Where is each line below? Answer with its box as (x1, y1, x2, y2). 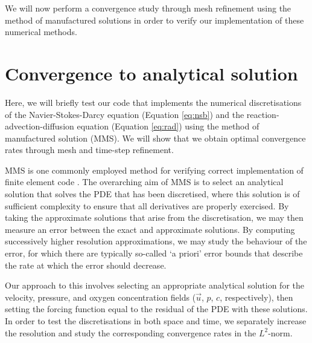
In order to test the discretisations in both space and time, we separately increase (5, 315, 307, 327)
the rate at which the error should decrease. (5, 258, 167, 271)
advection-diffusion (5, 120, 74, 132)
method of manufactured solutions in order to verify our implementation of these (5, 13, 304, 26)
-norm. (268, 326, 293, 339)
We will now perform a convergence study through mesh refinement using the (5, 2, 291, 14)
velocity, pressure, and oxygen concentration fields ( (5, 290, 196, 303)
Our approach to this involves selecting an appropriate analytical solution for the (5, 279, 304, 292)
